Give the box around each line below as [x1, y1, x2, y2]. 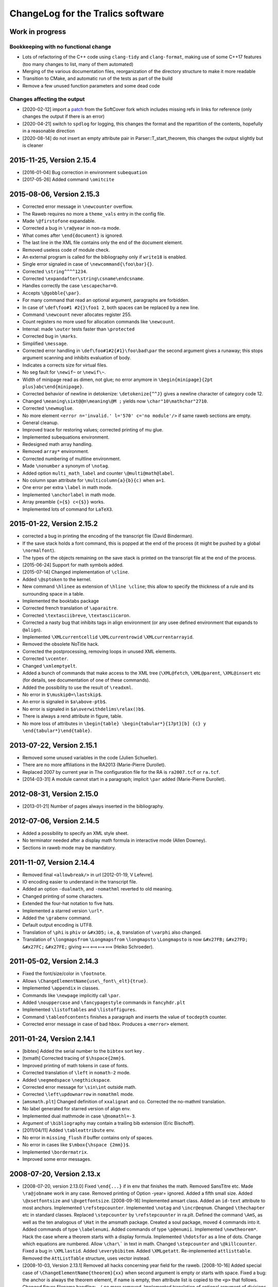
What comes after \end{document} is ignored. [22, 232, 124, 238]
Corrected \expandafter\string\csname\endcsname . [22, 275, 144, 282]
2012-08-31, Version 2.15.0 [9, 789, 99, 798]
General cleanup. [22, 420, 59, 426]
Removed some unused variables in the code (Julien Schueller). [22, 754, 158, 760]
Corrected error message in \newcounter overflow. [22, 203, 133, 210]
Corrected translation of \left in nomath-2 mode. [22, 1070, 131, 1076]
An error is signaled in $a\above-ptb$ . [22, 699, 107, 705]
